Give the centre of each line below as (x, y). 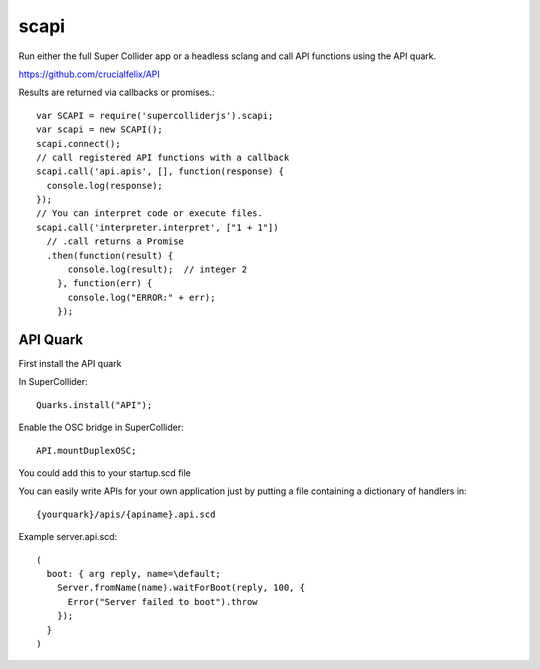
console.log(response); (105, 185)
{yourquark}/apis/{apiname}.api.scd (126, 514)
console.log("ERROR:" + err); (141, 297)
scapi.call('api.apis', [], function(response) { (160, 171)
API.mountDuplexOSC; (86, 450)
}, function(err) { (104, 283)
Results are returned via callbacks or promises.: (116, 92)
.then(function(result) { (110, 255)
